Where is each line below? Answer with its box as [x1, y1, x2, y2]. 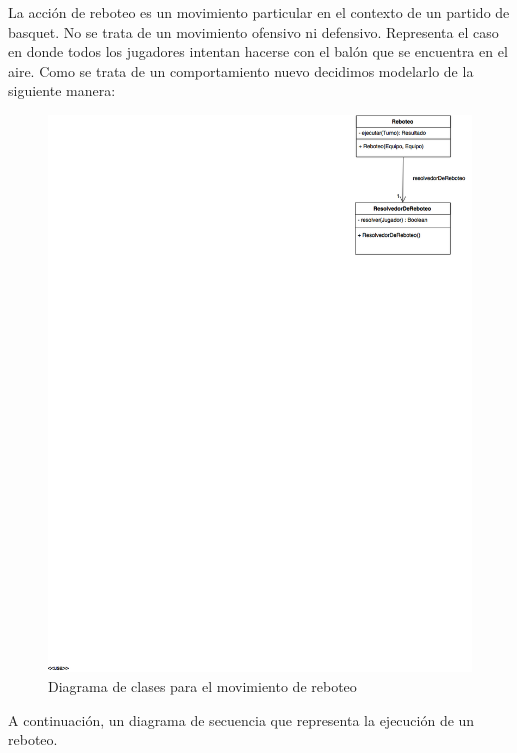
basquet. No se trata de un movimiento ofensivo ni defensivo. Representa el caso [8, 21, 499, 42]
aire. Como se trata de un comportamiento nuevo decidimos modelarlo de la [8, 60, 474, 81]
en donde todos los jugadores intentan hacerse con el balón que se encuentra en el [8, 41, 508, 62]
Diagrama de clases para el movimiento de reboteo [48, 675, 357, 696]
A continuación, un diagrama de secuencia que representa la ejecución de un [8, 709, 475, 730]
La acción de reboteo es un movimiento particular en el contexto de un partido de [8, 2, 510, 22]
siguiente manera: [8, 80, 116, 101]
